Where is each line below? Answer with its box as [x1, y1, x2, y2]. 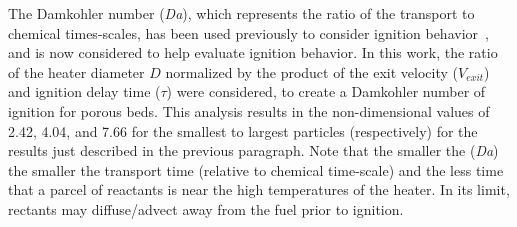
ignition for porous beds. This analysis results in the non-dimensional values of [8, 100, 490, 121]
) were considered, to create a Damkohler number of [166, 81, 486, 102]
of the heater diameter [8, 61, 145, 82]
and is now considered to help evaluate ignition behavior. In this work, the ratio [8, 42, 498, 63]
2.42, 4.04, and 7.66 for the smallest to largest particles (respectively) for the [8, 120, 478, 141]
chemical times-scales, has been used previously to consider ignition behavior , [8, 22, 489, 43]
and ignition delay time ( [8, 81, 161, 102]
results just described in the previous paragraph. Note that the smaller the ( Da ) [8, 140, 499, 161]
